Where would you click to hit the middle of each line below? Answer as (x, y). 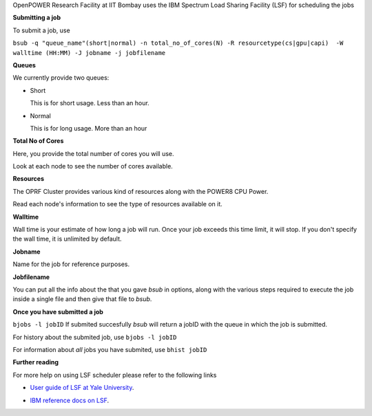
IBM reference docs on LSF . (70, 400)
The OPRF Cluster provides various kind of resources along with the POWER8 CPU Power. (141, 191)
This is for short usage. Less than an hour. (90, 103)
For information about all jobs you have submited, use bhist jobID (110, 349)
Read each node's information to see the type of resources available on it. (118, 204)
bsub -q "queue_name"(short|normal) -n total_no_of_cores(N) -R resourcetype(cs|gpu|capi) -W (178, 43)
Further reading (35, 362)
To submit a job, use (41, 30)
